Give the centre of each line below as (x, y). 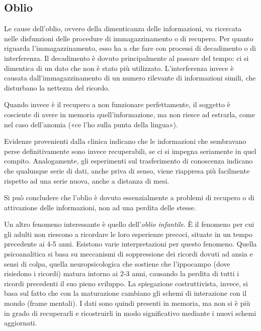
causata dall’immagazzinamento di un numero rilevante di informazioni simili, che (130, 78)
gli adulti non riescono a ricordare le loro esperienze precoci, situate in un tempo (128, 234)
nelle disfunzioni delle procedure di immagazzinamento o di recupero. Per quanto (129, 38)
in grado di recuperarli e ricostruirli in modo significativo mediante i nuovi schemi (130, 313)
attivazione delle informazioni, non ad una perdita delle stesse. (100, 207)
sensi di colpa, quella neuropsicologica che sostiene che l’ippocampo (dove (117, 263)
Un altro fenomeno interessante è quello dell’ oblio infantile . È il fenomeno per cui (129, 224)
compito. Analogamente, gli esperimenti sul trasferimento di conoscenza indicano (128, 161)
